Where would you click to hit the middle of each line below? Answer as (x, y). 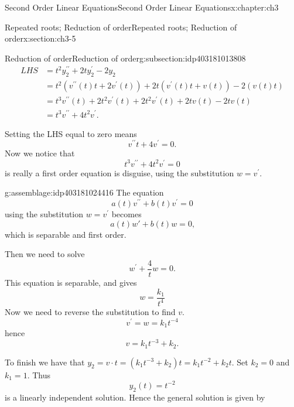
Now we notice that (40, 153)
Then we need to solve (45, 254)
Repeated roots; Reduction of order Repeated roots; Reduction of (121, 27)
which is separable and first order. (66, 234)
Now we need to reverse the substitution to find (90, 311)
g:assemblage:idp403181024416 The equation (84, 192)
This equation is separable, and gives (71, 282)
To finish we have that (45, 362)
